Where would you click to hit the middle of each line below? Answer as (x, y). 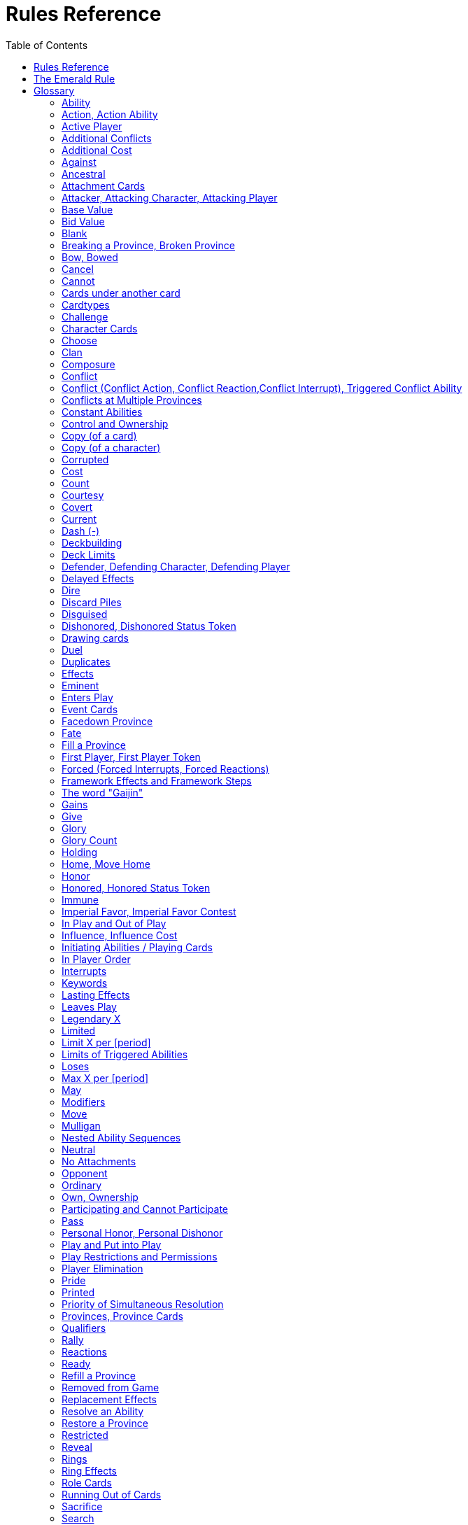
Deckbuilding (92, 542)
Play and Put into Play (112, 1244)
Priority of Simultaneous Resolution (143, 1304)
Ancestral (84, 174)
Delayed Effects (98, 578)
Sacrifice (82, 1506)
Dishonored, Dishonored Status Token (149, 626)
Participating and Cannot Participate (145, 1209)
